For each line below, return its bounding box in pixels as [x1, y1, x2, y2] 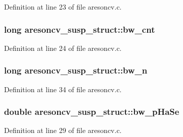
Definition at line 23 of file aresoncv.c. [4, 2, 122, 12]
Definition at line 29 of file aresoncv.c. [4, 125, 122, 135]
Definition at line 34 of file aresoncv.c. [4, 84, 122, 94]
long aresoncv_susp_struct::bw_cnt [4, 23, 155, 35]
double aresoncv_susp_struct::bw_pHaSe [4, 105, 179, 118]
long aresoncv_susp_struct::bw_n [4, 64, 148, 77]
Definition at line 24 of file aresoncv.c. [4, 42, 122, 53]
